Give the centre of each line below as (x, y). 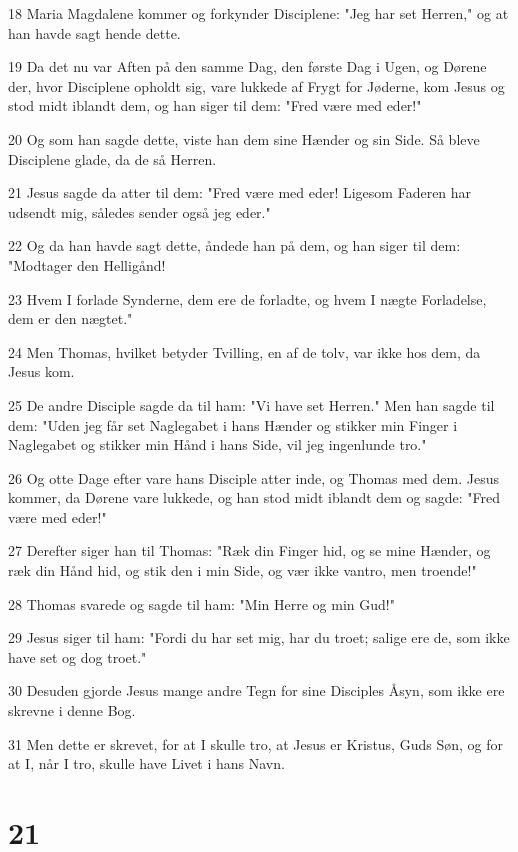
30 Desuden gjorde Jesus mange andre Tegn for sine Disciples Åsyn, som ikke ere (256, 690)
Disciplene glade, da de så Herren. (112, 158)
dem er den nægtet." (70, 318)
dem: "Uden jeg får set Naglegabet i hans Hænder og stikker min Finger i (233, 424)
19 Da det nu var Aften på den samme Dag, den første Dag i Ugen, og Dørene (247, 66)
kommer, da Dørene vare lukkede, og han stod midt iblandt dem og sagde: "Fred (254, 497)
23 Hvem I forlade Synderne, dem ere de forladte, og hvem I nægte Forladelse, (247, 298)
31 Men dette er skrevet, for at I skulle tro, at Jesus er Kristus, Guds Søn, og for (255, 743)
